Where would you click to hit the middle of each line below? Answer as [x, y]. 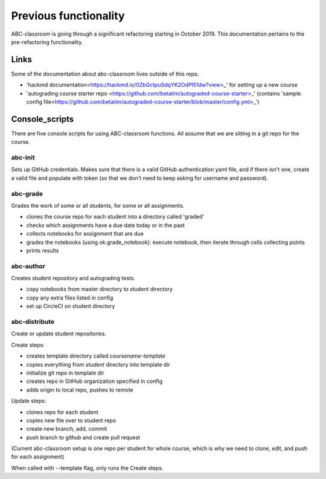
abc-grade [27, 193]
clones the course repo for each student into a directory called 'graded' [115, 217]
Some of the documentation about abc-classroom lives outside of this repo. [105, 74]
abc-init [23, 158]
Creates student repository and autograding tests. [73, 278]
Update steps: [29, 401]
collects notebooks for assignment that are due [85, 234]
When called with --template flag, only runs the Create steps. [87, 468]
